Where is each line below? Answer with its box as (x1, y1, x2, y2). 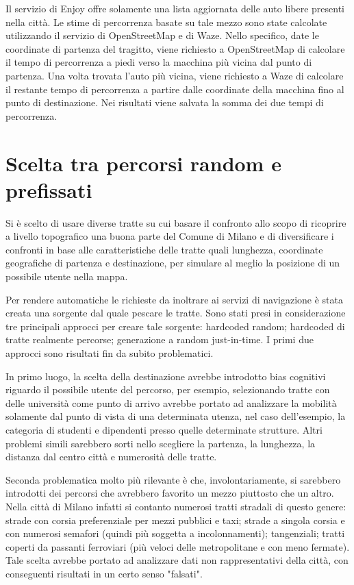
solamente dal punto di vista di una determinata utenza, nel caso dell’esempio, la (5, 409, 346, 423)
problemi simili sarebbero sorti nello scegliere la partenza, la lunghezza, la (5, 436, 316, 450)
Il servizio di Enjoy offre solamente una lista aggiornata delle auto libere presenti (5, 1, 344, 15)
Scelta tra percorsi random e (5, 149, 281, 177)
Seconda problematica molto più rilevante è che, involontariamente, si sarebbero (5, 472, 341, 486)
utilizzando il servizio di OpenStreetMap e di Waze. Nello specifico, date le (5, 28, 319, 42)
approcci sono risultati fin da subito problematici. (5, 346, 214, 360)
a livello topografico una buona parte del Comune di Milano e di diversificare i (5, 229, 334, 243)
